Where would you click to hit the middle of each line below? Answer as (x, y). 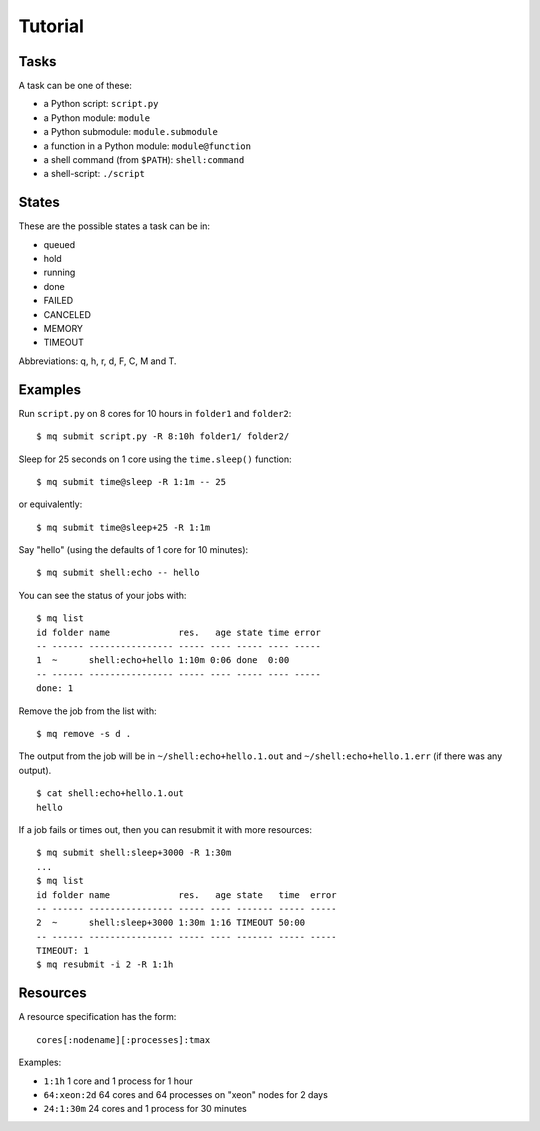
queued (59, 244)
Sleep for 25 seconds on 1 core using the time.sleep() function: (155, 459)
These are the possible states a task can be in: (114, 226)
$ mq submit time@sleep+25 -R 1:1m (123, 527)
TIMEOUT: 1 (63, 951)
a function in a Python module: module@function (147, 146)
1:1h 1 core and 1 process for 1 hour (118, 1081)
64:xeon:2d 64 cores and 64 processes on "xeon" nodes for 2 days (186, 1094)
